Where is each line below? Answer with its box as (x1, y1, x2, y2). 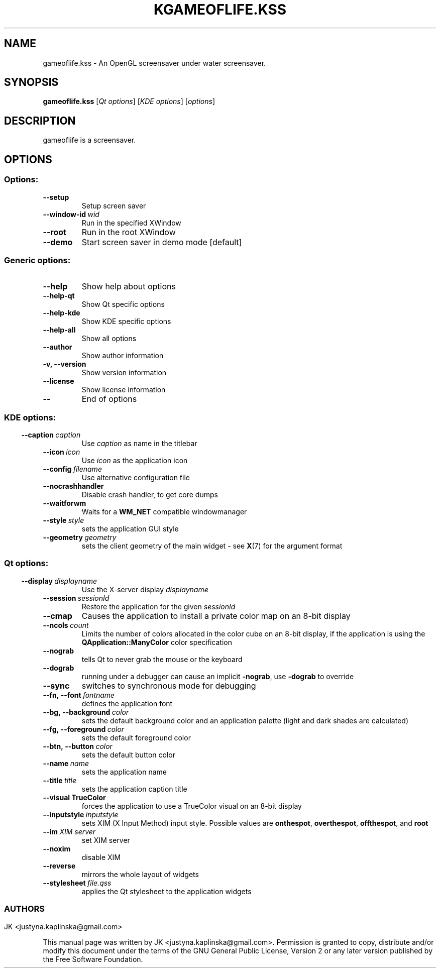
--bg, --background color (43, 707, 129, 716)
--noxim (43, 844, 71, 853)
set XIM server (81, 835, 130, 844)
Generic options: (4, 255, 71, 265)
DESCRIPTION (4, 114, 76, 127)
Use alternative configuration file (81, 473, 190, 482)
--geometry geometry (43, 533, 117, 542)
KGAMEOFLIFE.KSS (153, 1, 287, 18)
